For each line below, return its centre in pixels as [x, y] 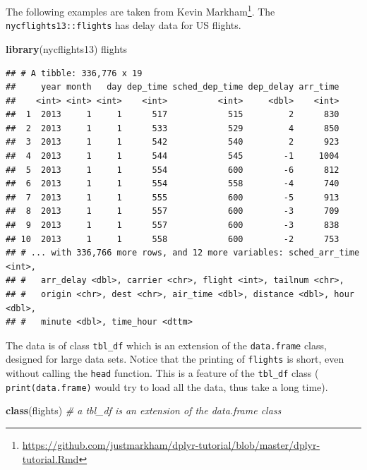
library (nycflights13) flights [67, 48]
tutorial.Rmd [50, 458]
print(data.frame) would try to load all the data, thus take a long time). [167, 386]
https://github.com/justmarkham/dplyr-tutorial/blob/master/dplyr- [171, 445]
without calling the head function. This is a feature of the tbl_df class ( [162, 373]
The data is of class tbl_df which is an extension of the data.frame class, [166, 345]
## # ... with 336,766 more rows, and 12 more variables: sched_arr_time [183, 253]
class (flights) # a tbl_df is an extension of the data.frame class [144, 410]
